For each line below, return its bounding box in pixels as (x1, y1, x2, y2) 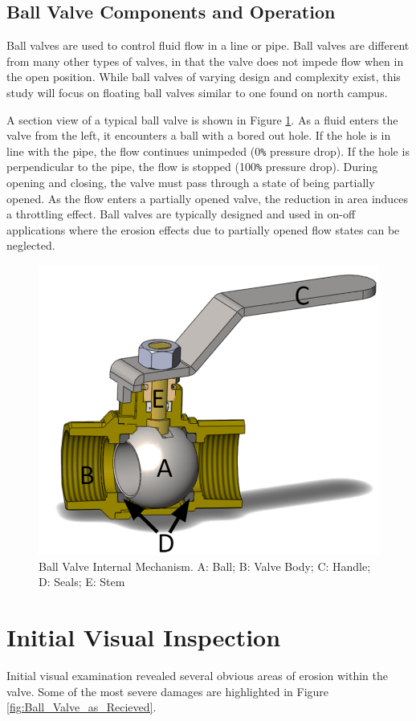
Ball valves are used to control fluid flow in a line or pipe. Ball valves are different (6, 37, 410, 54)
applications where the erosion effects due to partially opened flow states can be (6, 221, 400, 238)
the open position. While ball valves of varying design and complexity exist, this (6, 68, 401, 85)
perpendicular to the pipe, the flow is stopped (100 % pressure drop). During (6, 158, 378, 175)
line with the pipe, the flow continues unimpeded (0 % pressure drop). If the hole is (6, 142, 410, 159)
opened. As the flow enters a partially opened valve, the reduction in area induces (6, 189, 409, 206)
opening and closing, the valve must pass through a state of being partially (6, 174, 375, 191)
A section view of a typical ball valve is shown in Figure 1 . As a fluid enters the (6, 111, 398, 128)
